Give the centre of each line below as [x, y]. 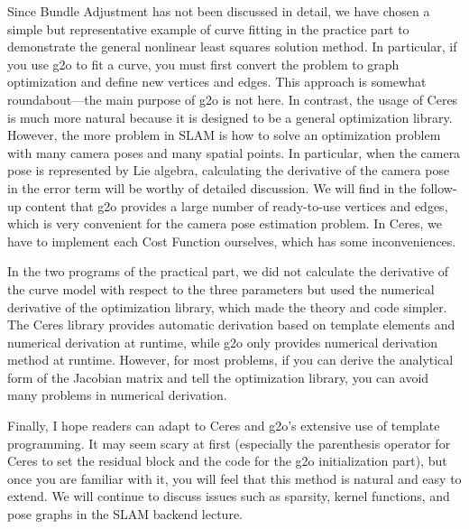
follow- [439, 187]
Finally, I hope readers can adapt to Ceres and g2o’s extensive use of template [224, 426]
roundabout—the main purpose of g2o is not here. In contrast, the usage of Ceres [233, 99]
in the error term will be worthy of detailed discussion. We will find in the [212, 187]
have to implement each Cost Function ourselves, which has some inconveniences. [232, 241]
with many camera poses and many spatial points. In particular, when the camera [234, 152]
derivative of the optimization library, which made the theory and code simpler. [227, 306]
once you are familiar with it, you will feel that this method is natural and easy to [234, 478]
